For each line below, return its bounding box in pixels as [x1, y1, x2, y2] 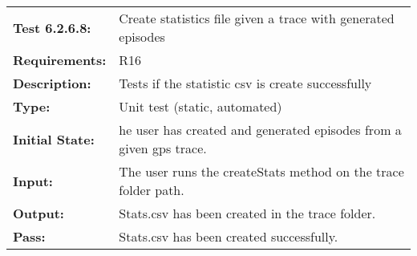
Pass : [13, 227, 46, 246]
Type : [13, 97, 51, 116]
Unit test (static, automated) [119, 97, 282, 116]
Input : [13, 171, 53, 190]
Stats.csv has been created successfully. [119, 227, 338, 246]
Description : [13, 74, 91, 92]
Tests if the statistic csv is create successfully [119, 74, 372, 92]
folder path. [119, 181, 184, 199]
